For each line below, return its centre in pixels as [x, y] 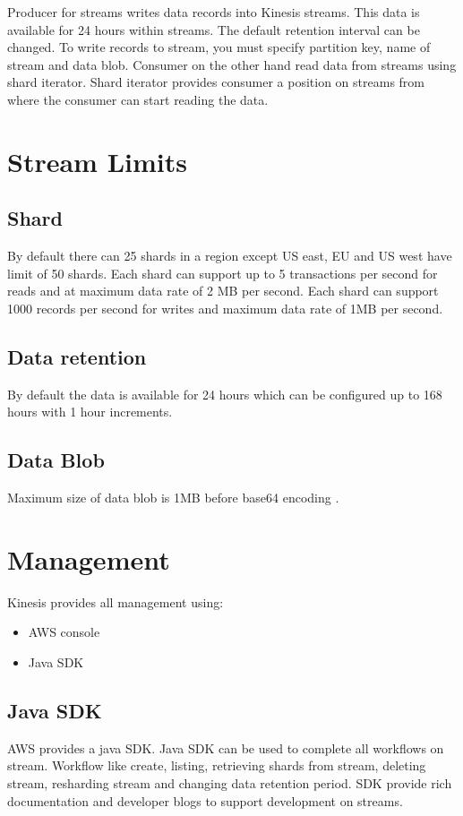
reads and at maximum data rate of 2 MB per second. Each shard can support [223, 291]
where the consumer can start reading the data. [138, 99]
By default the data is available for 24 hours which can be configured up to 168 [225, 394]
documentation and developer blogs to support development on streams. [205, 800]
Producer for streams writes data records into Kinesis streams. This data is [214, 12]
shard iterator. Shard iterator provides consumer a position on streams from [216, 82]
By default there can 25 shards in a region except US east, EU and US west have [230, 256]
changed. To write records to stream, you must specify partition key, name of [219, 47]
